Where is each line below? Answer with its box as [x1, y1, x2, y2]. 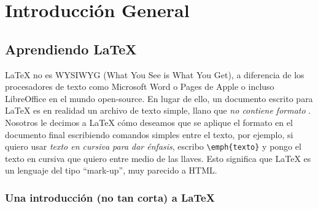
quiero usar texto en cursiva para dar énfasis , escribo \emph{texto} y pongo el [5, 140, 301, 153]
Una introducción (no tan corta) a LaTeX [5, 189, 215, 205]
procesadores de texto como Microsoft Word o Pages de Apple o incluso [5, 80, 274, 93]
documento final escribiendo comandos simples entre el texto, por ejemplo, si [5, 128, 293, 141]
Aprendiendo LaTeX [5, 39, 137, 58]
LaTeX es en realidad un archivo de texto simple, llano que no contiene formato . [5, 104, 311, 117]
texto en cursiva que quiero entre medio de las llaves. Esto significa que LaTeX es [5, 152, 311, 164]
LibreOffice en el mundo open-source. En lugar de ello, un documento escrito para [5, 92, 313, 105]
